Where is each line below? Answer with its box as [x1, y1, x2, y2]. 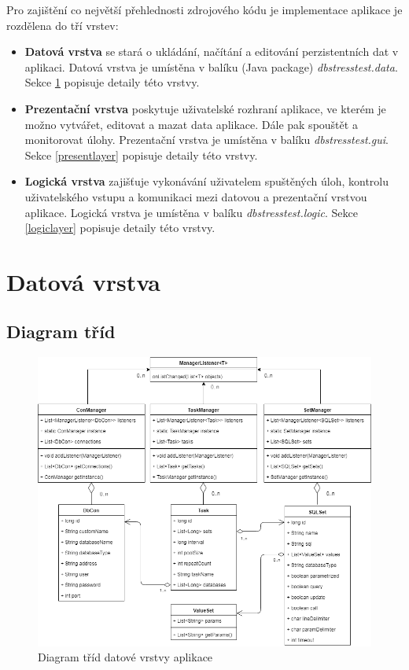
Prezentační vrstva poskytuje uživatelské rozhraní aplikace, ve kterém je [24, 100, 386, 116]
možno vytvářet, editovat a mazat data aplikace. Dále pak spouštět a [24, 116, 358, 132]
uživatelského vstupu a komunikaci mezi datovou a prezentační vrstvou [24, 188, 367, 204]
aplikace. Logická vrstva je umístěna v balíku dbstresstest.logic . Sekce [24, 204, 358, 220]
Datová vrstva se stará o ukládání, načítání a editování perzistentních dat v [24, 43, 399, 60]
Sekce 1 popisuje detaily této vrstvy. [24, 74, 200, 90]
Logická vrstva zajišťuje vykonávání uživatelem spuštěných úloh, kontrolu [24, 173, 389, 190]
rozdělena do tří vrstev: [6, 17, 119, 33]
